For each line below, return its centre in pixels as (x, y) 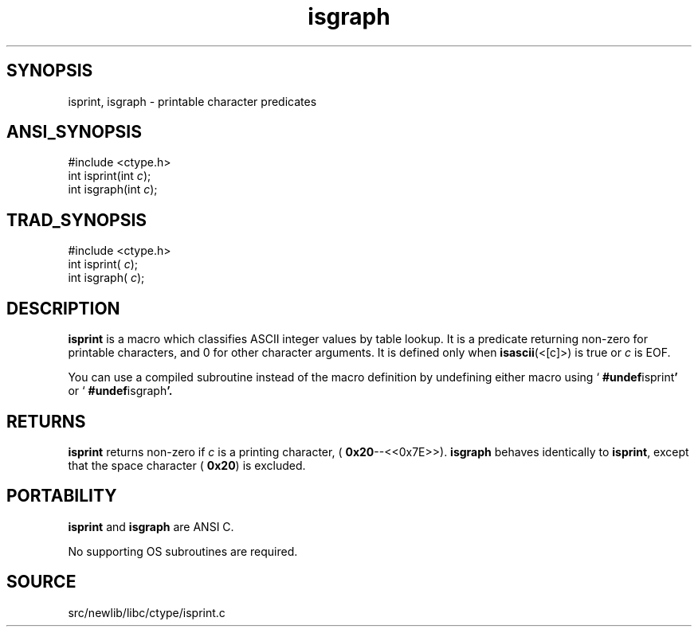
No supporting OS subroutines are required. (183, 551)
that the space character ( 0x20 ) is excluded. (187, 465)
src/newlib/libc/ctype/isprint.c (147, 612)
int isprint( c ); (103, 264)
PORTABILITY (62, 496)
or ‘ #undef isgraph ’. (120, 391)
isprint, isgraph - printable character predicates (192, 101)
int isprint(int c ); (110, 176)
